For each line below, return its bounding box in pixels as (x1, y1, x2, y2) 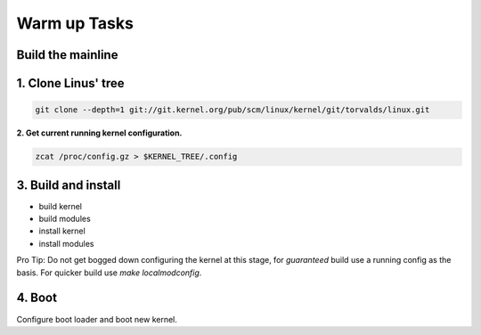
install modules (38, 238, 94, 249)
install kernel (38, 225, 86, 236)
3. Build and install (16, 177, 121, 192)
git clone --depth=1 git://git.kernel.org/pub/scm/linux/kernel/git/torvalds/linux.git (35, 105, 430, 115)
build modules (38, 214, 91, 225)
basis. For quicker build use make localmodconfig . (16, 267, 202, 278)
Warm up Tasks (16, 13, 134, 33)
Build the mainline (16, 47, 118, 62)
